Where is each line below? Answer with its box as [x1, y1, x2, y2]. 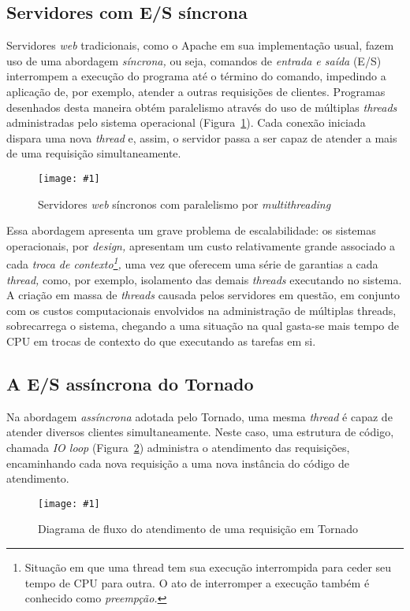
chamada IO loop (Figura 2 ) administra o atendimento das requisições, [6, 439, 350, 455]
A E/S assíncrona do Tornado [6, 372, 254, 395]
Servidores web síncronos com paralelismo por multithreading [38, 195, 331, 212]
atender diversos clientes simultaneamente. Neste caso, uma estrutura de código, [6, 424, 394, 440]
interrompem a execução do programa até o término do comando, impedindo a [6, 68, 386, 84]
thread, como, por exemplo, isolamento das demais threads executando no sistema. [6, 271, 402, 287]
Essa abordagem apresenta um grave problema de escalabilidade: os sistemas [6, 222, 376, 239]
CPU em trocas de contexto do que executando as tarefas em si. [6, 333, 316, 350]
